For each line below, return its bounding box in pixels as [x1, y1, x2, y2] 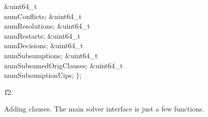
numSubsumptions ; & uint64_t [4, 50, 98, 60]
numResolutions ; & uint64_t [4, 21, 90, 31]
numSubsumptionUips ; [4, 70, 74, 80]
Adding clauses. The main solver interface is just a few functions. [4, 103, 204, 114]
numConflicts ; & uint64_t [4, 11, 82, 21]
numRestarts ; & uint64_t [4, 30, 80, 41]
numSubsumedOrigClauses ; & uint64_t [4, 60, 123, 70]
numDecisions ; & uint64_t [4, 40, 83, 51]
